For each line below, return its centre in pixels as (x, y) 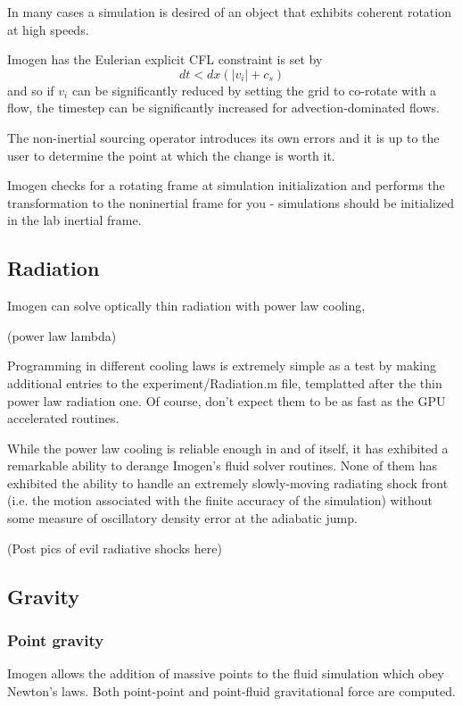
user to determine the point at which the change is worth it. (171, 155)
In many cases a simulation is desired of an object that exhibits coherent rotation (229, 12)
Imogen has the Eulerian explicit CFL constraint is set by (165, 59)
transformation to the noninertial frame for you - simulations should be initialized (231, 202)
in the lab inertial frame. (74, 220)
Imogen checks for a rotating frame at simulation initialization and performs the (226, 185)
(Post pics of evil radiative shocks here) (115, 548)
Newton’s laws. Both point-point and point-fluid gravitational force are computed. (231, 690)
